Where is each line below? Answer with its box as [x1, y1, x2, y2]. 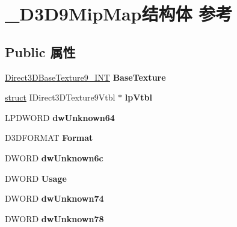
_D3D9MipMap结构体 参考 [5, 1, 233, 26]
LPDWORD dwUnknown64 [5, 111, 115, 123]
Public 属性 [5, 42, 76, 61]
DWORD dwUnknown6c [5, 151, 103, 164]
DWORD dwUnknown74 [5, 192, 104, 205]
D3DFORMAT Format [5, 131, 93, 144]
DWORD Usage [5, 172, 67, 184]
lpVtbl [125, 91, 152, 104]
